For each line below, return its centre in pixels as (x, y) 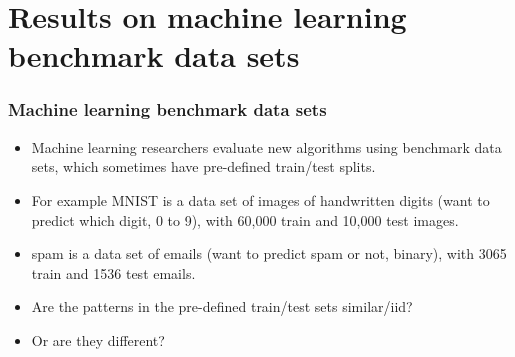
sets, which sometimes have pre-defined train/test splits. (203, 166)
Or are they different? (98, 339)
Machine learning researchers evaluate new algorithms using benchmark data (266, 146)
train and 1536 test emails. (113, 272)
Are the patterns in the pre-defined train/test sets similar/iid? (222, 306)
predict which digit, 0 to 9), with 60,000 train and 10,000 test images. (245, 219)
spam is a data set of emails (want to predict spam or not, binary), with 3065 (269, 253)
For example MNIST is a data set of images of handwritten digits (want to (260, 199)
